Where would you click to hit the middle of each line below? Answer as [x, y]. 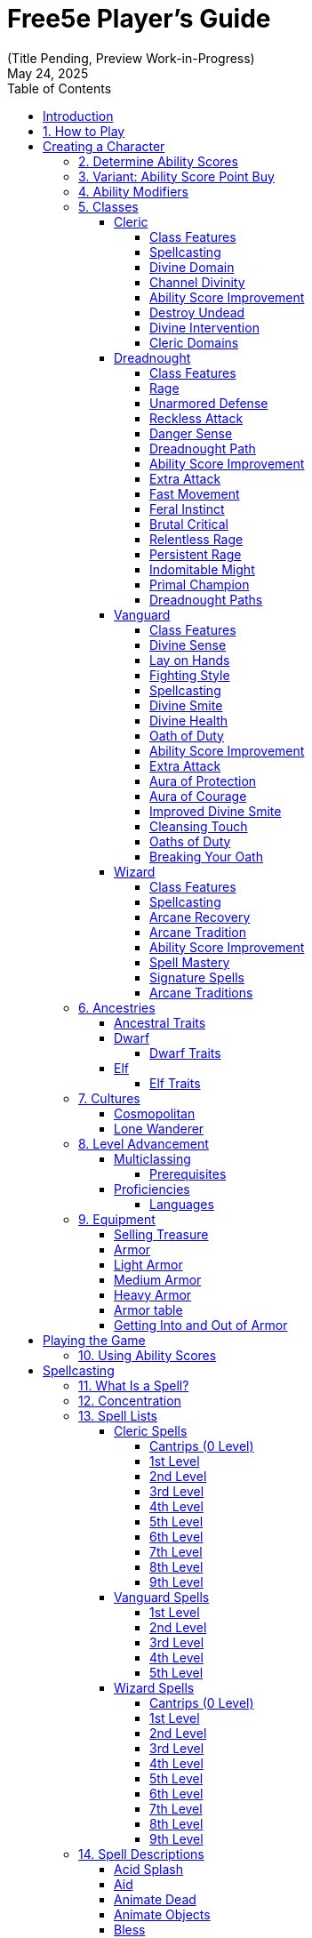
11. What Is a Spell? [134, 1385]
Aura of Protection [203, 781]
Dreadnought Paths [206, 599]
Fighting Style [190, 675]
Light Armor [148, 1264]
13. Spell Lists [118, 1415]
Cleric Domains [194, 342]
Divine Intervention [204, 327]
